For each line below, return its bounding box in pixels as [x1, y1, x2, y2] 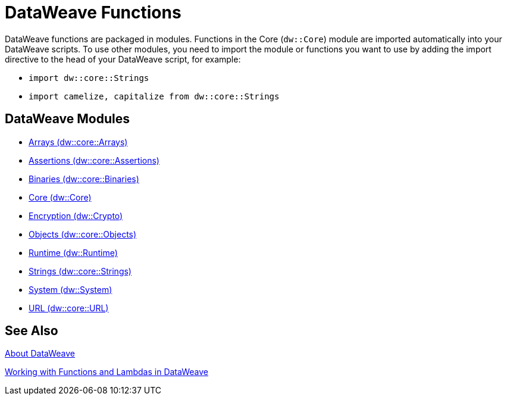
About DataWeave [5, 348, 75, 359]
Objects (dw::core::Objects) [29, 229, 137, 239]
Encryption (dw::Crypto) [29, 210, 123, 221]
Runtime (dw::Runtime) [29, 247, 118, 258]
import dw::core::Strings [29, 73, 149, 83]
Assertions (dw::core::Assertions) [29, 155, 159, 165]
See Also [5, 323, 58, 339]
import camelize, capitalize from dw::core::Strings [29, 91, 280, 101]
